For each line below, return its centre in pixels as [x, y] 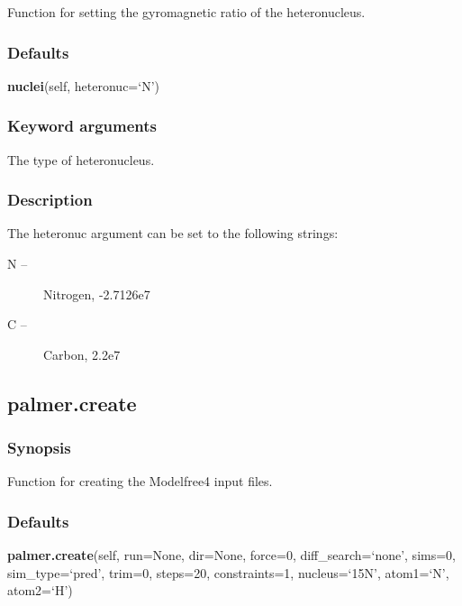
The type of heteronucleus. [81, 159]
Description [50, 200]
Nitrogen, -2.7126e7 [97, 294]
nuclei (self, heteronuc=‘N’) [83, 85]
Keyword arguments [82, 126]
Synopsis [39, 448]
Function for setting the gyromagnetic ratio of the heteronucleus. [186, 12]
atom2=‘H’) [40, 590]
